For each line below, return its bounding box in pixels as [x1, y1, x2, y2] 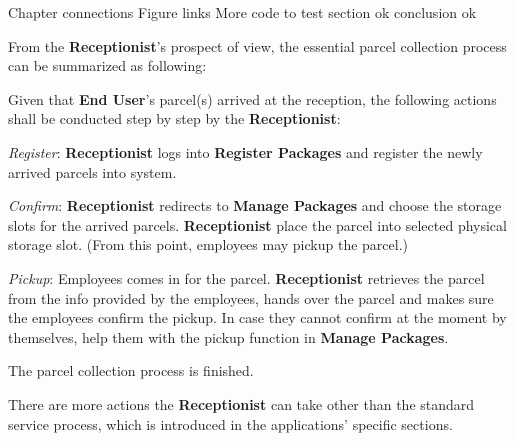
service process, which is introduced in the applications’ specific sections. [8, 413, 453, 434]
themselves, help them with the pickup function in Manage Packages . [8, 326, 449, 347]
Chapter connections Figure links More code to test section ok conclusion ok [8, 2, 477, 22]
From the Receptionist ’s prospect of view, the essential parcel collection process [8, 35, 507, 56]
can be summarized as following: [8, 55, 207, 76]
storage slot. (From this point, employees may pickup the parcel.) [8, 234, 408, 255]
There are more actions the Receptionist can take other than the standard [8, 393, 475, 414]
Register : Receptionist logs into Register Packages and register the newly [8, 141, 483, 162]
